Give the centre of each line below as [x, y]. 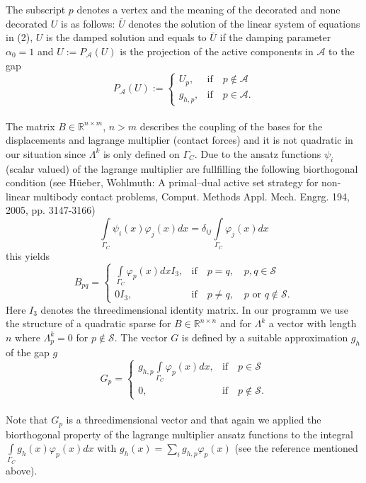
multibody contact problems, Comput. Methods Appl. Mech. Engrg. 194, [191, 196]
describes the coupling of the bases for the [231, 126]
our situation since [46, 153]
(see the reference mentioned [296, 448]
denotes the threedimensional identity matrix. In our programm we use [195, 309]
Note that [27, 420]
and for [235, 323]
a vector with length [313, 323]
